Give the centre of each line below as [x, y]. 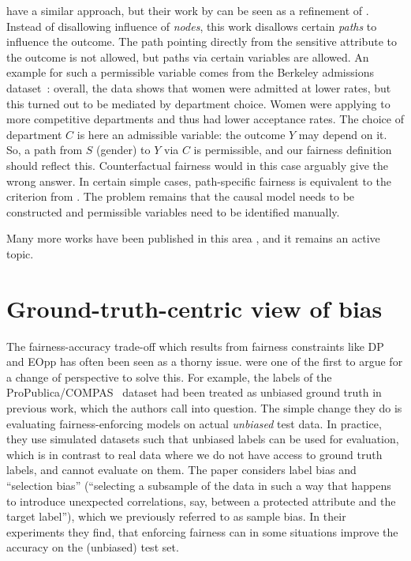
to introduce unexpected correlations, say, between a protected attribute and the [201, 501]
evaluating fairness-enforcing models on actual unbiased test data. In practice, [194, 423]
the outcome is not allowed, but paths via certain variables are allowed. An [188, 56]
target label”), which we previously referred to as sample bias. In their [176, 516]
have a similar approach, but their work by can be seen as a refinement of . [188, 10]
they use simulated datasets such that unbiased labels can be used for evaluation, [203, 439]
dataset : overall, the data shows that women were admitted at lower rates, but [199, 87]
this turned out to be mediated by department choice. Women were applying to [198, 103]
